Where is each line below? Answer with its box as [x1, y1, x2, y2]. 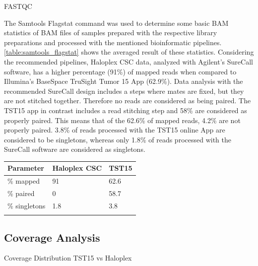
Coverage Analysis [4, 229, 100, 245]
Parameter [7, 163, 44, 173]
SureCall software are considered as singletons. [4, 144, 145, 154]
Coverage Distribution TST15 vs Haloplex [4, 253, 132, 263]
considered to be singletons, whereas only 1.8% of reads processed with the [4, 134, 231, 144]
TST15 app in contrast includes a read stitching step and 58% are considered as [4, 105, 247, 115]
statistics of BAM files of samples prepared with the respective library [4, 27, 217, 38]
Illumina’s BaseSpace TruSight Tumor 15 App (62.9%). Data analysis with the [4, 76, 243, 86]
